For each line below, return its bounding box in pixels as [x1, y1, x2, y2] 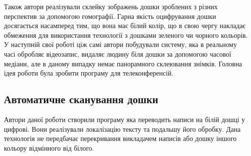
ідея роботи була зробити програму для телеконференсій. [4, 68, 174, 78]
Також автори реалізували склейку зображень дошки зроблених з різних [4, 1, 218, 11]
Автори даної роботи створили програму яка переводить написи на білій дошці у [4, 114, 245, 124]
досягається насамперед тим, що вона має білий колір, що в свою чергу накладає [4, 20, 246, 31]
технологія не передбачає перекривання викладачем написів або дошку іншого [4, 133, 237, 143]
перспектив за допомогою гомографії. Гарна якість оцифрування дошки [4, 11, 216, 21]
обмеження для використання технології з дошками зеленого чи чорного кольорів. [4, 30, 248, 40]
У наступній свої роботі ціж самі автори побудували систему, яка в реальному [4, 39, 237, 49]
